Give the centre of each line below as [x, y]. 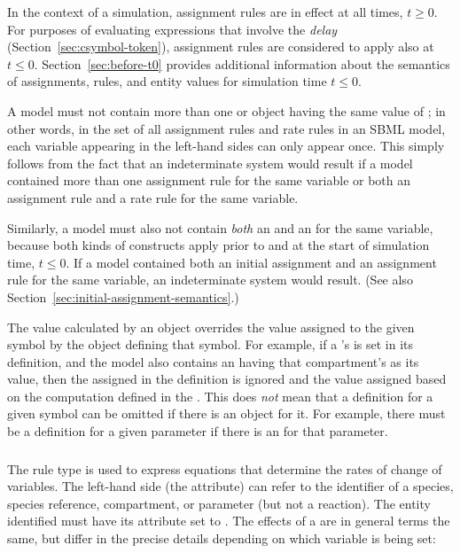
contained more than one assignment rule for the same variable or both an [209, 180]
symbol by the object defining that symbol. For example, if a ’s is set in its [211, 344]
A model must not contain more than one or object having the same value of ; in [226, 110]
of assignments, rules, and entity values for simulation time [167, 81]
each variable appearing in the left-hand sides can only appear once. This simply [226, 146]
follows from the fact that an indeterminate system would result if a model [210, 163]
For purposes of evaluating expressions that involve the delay [172, 29]
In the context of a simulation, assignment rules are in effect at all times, [205, 12]
